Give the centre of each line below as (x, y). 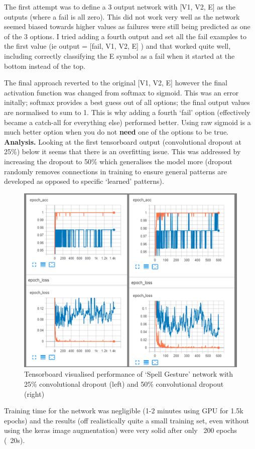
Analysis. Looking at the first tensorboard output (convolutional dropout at (123, 141)
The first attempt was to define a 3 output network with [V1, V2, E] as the (120, 7)
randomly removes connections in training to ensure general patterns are (115, 171)
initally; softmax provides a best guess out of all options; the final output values (127, 102)
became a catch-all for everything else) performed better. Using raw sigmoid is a (127, 122)
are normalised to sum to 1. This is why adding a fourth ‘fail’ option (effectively (127, 112)
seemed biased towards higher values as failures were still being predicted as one (127, 26)
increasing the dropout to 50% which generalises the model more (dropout (118, 161)
